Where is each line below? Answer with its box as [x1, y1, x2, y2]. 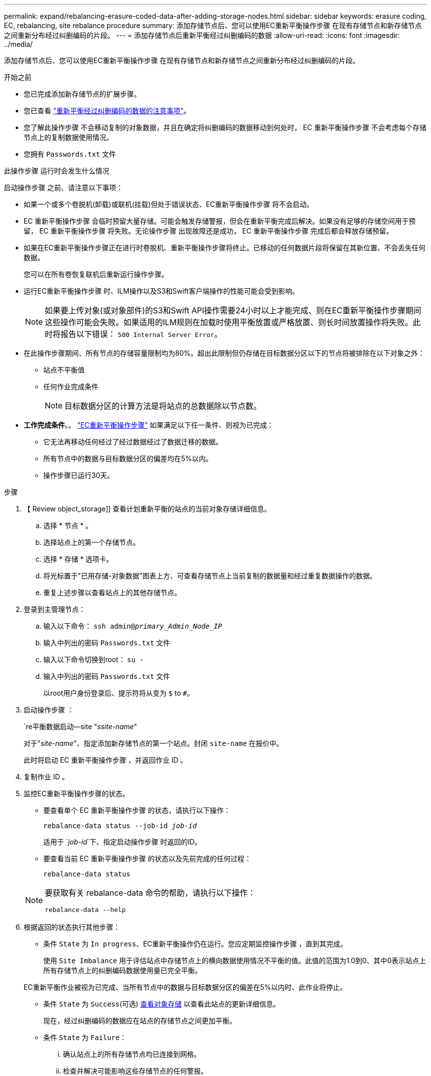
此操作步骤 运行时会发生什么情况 [4, 167, 109, 175]
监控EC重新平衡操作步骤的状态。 [24, 789, 129, 798]
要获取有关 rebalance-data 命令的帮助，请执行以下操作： [45, 888, 256, 898]
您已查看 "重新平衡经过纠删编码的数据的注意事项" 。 [24, 106, 190, 115]
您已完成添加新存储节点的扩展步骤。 [24, 90, 141, 98]
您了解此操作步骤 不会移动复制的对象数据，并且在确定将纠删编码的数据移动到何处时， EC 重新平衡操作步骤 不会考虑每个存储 [24, 123, 427, 132]
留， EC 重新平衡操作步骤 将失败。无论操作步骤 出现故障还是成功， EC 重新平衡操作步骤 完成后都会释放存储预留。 [24, 227, 393, 235]
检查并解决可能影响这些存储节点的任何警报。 [63, 1067, 208, 1075]
